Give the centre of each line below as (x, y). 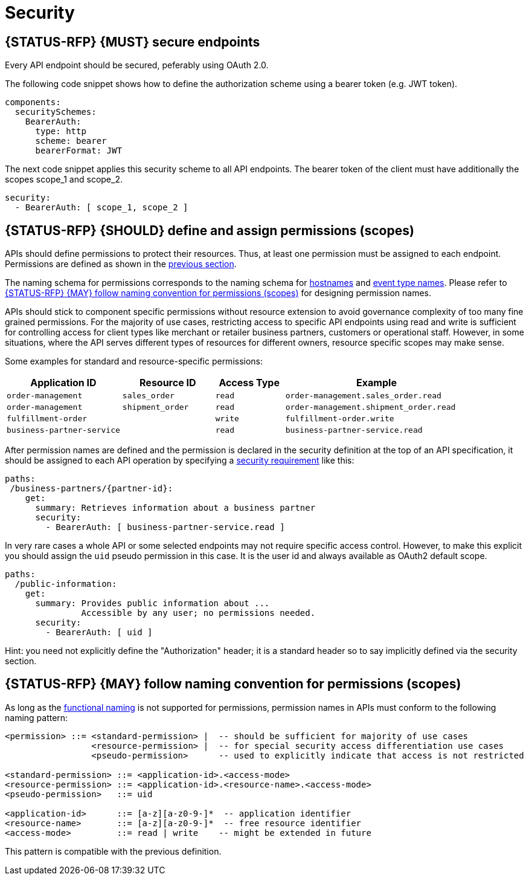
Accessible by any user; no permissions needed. (198, 613)
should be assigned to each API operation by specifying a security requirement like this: (180, 461)
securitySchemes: (56, 112)
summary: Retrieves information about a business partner (175, 508)
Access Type (249, 383)
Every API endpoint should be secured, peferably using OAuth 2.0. (137, 65)
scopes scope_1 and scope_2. (64, 180)
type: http (61, 131)
